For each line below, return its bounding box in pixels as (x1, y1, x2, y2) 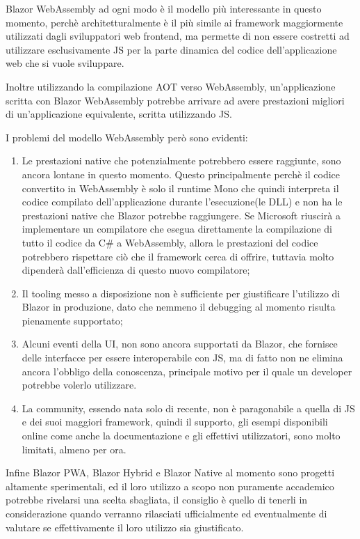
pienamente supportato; (22, 313, 123, 327)
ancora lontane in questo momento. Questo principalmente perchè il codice (22, 166, 340, 181)
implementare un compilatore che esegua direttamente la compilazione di (22, 221, 333, 236)
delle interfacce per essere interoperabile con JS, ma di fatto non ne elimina (22, 350, 343, 365)
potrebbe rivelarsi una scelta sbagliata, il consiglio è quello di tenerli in (6, 492, 308, 507)
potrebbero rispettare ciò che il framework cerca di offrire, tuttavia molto (22, 249, 334, 263)
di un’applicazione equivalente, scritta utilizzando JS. (6, 107, 232, 121)
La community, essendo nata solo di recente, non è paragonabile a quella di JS (22, 400, 355, 415)
